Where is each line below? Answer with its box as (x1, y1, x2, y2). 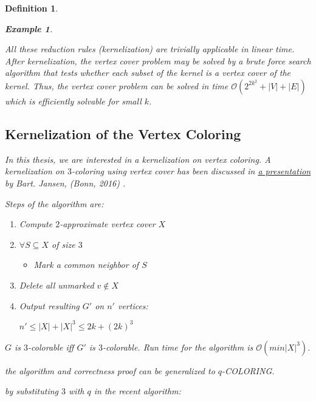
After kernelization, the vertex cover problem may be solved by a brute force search (5, 54, 311, 67)
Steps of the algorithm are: (5, 197, 104, 210)
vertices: (117, 299, 148, 312)
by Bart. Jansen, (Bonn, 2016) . (5, 176, 126, 189)
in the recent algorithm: (94, 385, 181, 397)
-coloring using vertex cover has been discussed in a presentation (71, 165, 311, 177)
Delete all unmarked (19, 278, 94, 291)
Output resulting (19, 299, 80, 312)
